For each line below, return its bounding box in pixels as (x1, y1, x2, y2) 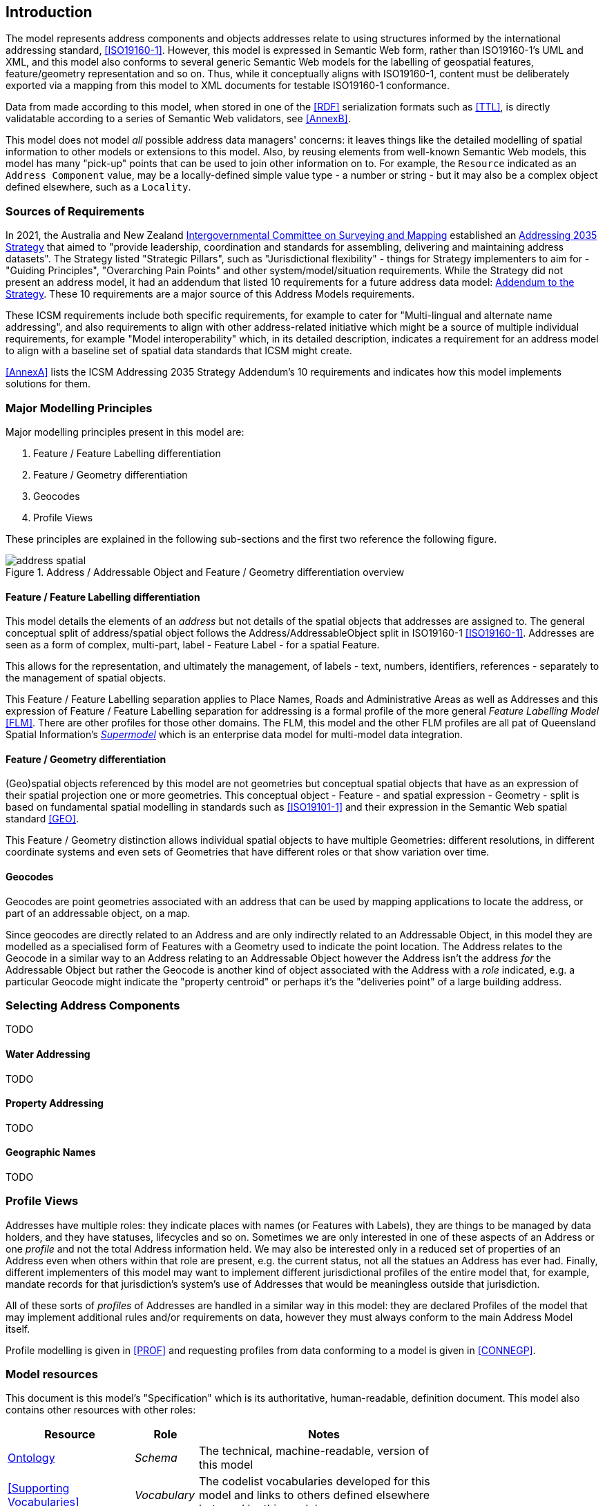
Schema (134, 1451, 177, 1465)
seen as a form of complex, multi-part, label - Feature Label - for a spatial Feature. (6, 639, 380, 651)
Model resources (6, 1367, 98, 1382)
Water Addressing (6, 1048, 90, 1060)
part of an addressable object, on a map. (6, 907, 191, 919)
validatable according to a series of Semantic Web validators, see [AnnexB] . (6, 113, 351, 125)
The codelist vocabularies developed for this (198, 1474, 430, 1489)
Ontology (8, 1451, 55, 1465)
